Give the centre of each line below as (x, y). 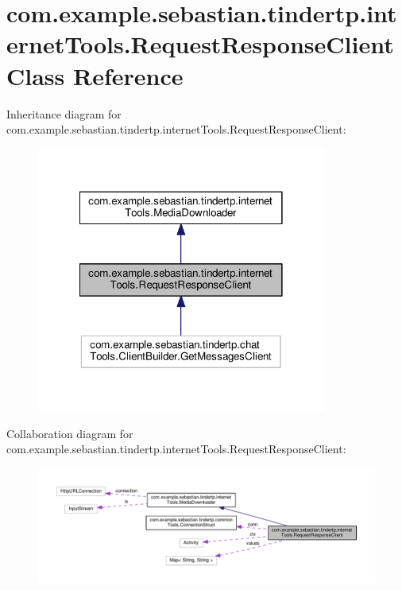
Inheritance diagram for (64, 113)
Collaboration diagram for (70, 433)
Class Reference (95, 75)
